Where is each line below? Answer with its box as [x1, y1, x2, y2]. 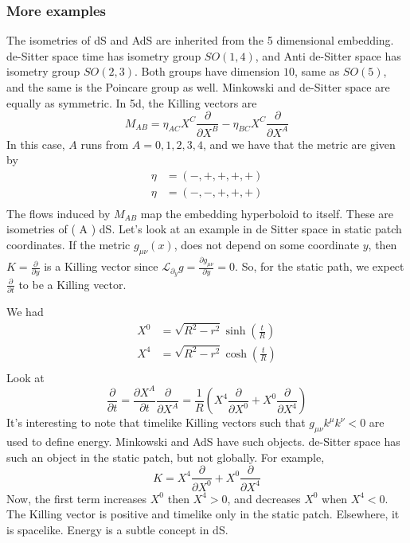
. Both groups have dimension [134, 63, 280, 80]
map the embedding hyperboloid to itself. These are [140, 205, 394, 221]
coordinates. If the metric [6, 236, 131, 253]
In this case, [6, 135, 65, 152]
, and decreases [227, 490, 301, 506]
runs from [80, 135, 129, 152]
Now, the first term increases [6, 490, 147, 506]
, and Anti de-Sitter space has [255, 47, 401, 64]
